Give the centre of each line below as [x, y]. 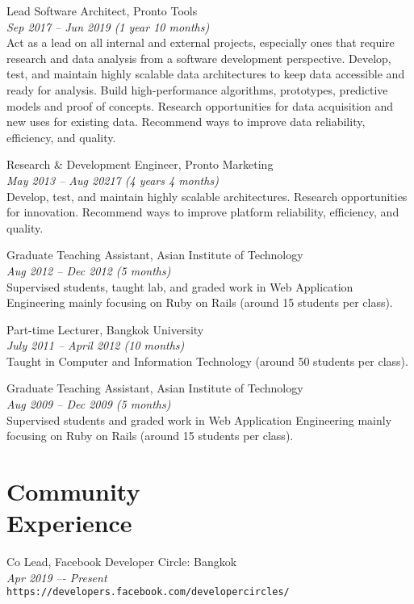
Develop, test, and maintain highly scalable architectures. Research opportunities [207, 196]
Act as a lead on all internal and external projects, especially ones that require [201, 42]
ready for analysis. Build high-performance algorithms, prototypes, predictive [197, 89]
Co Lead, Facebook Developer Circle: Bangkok [122, 562]
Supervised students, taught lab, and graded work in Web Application [180, 286]
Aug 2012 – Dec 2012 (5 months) [89, 270]
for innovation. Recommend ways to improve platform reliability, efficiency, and [203, 212]
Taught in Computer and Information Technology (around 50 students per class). [207, 361]
